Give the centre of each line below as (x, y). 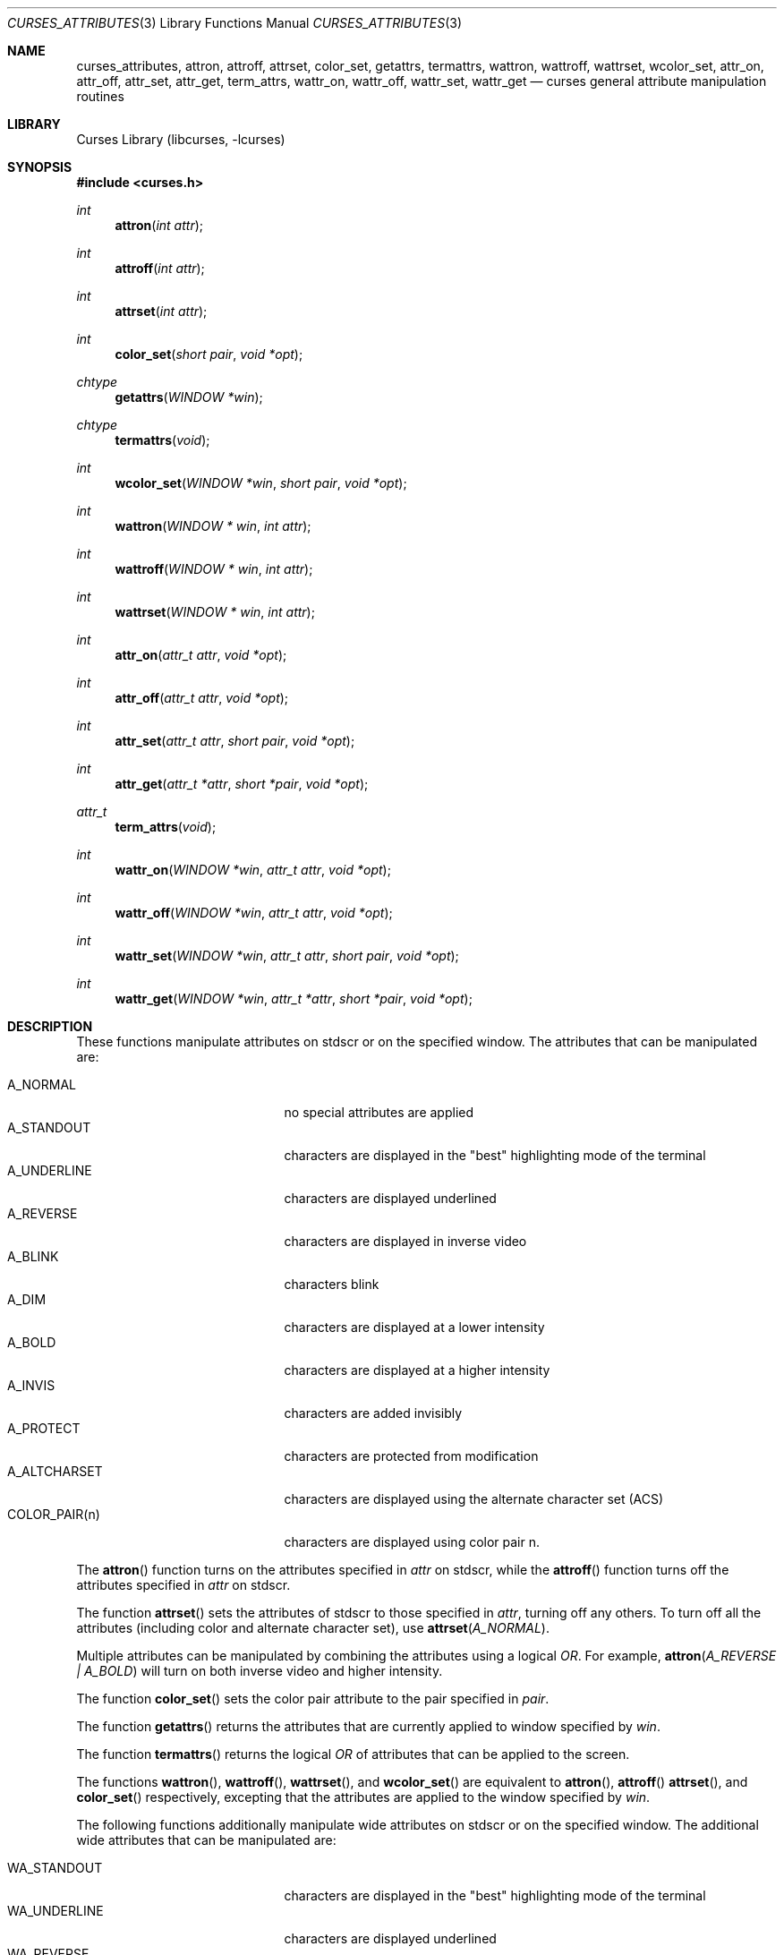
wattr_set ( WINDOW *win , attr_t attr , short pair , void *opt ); (287, 956)
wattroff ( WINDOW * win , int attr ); (214, 569)
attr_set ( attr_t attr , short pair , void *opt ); (235, 741)
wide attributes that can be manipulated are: (206, 1840)
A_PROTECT (44, 1428)
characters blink (332, 1284)
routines (100, 96)
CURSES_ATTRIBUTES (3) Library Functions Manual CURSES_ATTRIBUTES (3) (235, 23)
